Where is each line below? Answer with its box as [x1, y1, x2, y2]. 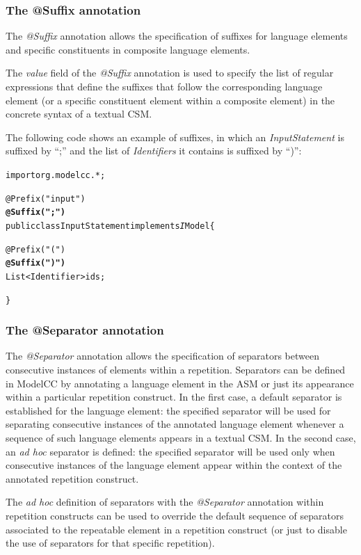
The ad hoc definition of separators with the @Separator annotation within [6, 494, 324, 509]
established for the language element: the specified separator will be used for [6, 403, 331, 417]
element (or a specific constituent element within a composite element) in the [6, 92, 335, 107]
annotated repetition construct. [6, 471, 139, 485]
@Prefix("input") [6, 193, 86, 204]
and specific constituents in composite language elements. [6, 42, 250, 56]
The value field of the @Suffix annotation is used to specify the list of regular [6, 65, 334, 80]
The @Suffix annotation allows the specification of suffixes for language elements [6, 29, 348, 43]
